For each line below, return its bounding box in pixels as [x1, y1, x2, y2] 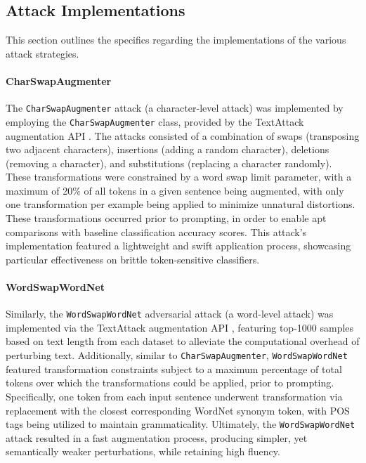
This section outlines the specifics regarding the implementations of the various [6, 32, 346, 47]
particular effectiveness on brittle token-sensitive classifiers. [6, 252, 260, 266]
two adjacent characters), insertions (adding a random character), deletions [6, 142, 329, 157]
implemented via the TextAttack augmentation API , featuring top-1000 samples [6, 320, 354, 334]
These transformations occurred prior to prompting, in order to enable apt [6, 211, 327, 226]
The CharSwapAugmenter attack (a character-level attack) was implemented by [6, 100, 344, 115]
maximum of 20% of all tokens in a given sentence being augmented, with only [6, 183, 344, 197]
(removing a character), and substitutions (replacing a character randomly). [6, 155, 332, 170]
